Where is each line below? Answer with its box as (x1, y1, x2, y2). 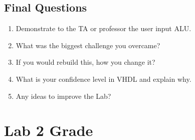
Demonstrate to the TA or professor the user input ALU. (16, 23, 191, 34)
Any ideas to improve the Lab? (16, 90, 111, 101)
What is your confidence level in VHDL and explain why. (16, 73, 191, 84)
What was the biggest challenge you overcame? (16, 40, 160, 50)
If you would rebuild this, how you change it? (16, 57, 155, 67)
